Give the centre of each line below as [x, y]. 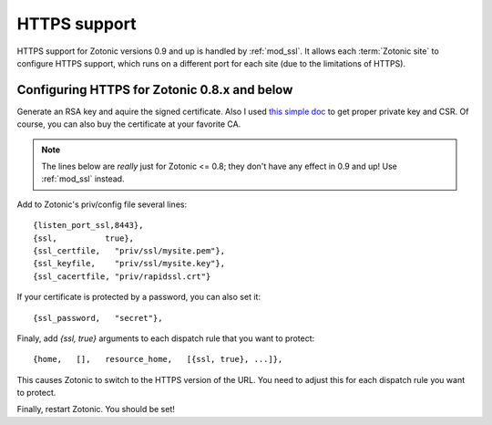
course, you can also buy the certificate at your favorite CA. [129, 124]
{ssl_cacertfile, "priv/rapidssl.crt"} [122, 276]
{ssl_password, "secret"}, [98, 318]
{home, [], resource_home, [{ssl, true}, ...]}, [158, 359]
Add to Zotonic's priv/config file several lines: [102, 204]
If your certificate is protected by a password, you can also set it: [139, 297]
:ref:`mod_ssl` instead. [83, 179]
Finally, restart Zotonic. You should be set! [96, 409]
